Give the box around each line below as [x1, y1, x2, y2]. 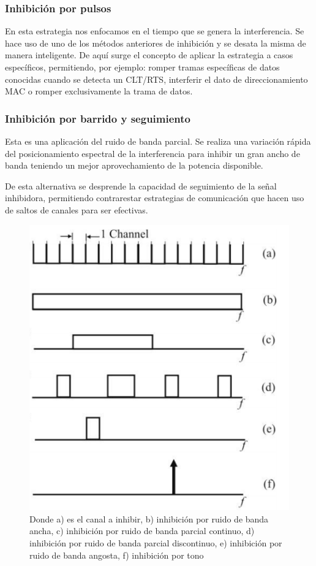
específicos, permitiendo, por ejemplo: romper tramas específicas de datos [5, 61, 280, 73]
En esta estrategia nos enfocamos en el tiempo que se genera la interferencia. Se [5, 25, 304, 37]
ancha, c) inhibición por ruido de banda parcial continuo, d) [29, 524, 255, 537]
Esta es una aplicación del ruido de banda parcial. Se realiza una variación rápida [5, 135, 311, 147]
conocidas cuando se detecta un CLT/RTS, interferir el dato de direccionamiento [5, 72, 308, 85]
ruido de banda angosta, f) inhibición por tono [29, 548, 204, 561]
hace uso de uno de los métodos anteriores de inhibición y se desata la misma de [5, 36, 306, 49]
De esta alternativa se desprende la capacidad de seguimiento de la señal [5, 179, 277, 192]
